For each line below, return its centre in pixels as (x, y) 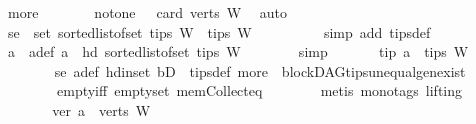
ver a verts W (101, 109)
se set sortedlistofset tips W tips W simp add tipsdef (219, 31)
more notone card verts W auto (147, 12)
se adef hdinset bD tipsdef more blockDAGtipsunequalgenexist (260, 70)
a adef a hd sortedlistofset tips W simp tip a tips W (238, 51)
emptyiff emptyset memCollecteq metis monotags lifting (259, 90)
